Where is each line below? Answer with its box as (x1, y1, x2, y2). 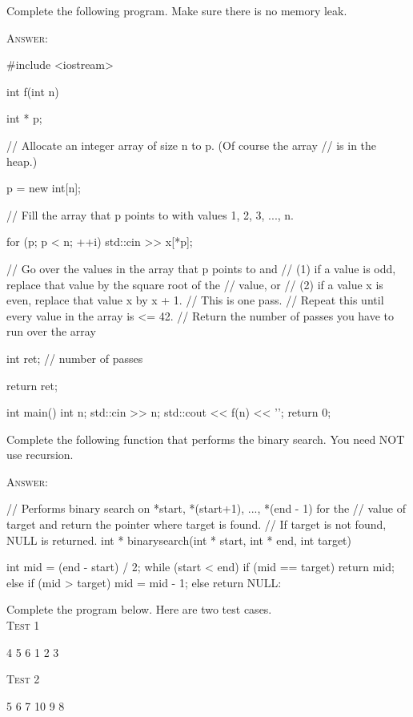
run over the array (6, 323, 96, 340)
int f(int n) (6, 83, 59, 99)
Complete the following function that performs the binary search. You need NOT (6, 430, 405, 447)
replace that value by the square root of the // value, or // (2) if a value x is (6, 276, 383, 292)
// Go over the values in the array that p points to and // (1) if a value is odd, (6, 260, 396, 276)
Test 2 (6, 671, 40, 687)
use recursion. (6, 446, 74, 463)
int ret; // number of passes (6, 349, 143, 366)
